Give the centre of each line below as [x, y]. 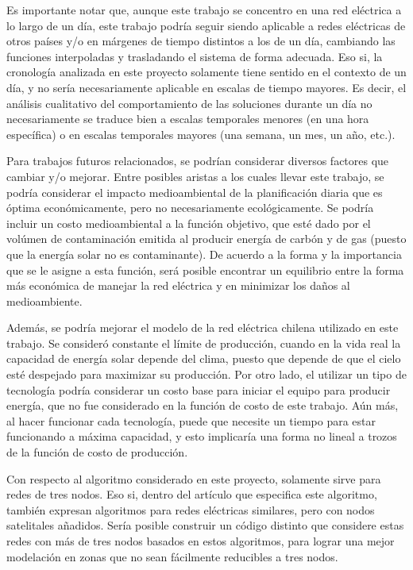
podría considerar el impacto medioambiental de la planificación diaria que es [195, 192]
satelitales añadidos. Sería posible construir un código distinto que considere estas [205, 525]
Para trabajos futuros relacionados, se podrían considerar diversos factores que [198, 161]
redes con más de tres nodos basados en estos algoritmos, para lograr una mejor [201, 541]
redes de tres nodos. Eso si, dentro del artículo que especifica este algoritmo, [192, 494]
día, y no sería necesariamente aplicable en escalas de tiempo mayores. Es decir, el [206, 87]
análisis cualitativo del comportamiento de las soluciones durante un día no [189, 103]
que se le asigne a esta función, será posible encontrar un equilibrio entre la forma [205, 270]
